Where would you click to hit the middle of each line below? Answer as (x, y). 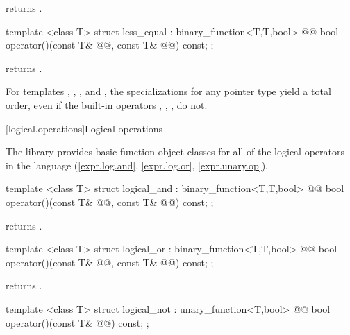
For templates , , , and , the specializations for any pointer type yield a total (168, 91)
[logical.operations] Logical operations (84, 128)
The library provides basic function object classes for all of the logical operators (175, 152)
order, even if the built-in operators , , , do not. (107, 104)
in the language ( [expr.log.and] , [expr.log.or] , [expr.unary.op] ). (137, 165)
